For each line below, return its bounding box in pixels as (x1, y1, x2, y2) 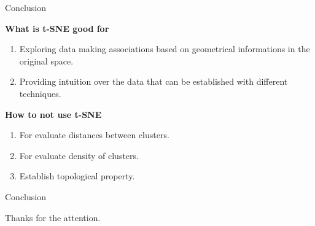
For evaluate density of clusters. (19, 149, 139, 162)
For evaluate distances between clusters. (19, 128, 169, 141)
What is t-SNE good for (5, 21, 109, 34)
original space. (19, 54, 74, 67)
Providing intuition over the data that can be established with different (19, 75, 288, 88)
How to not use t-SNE (5, 107, 102, 120)
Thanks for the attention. (5, 211, 101, 224)
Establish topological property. (19, 169, 135, 182)
